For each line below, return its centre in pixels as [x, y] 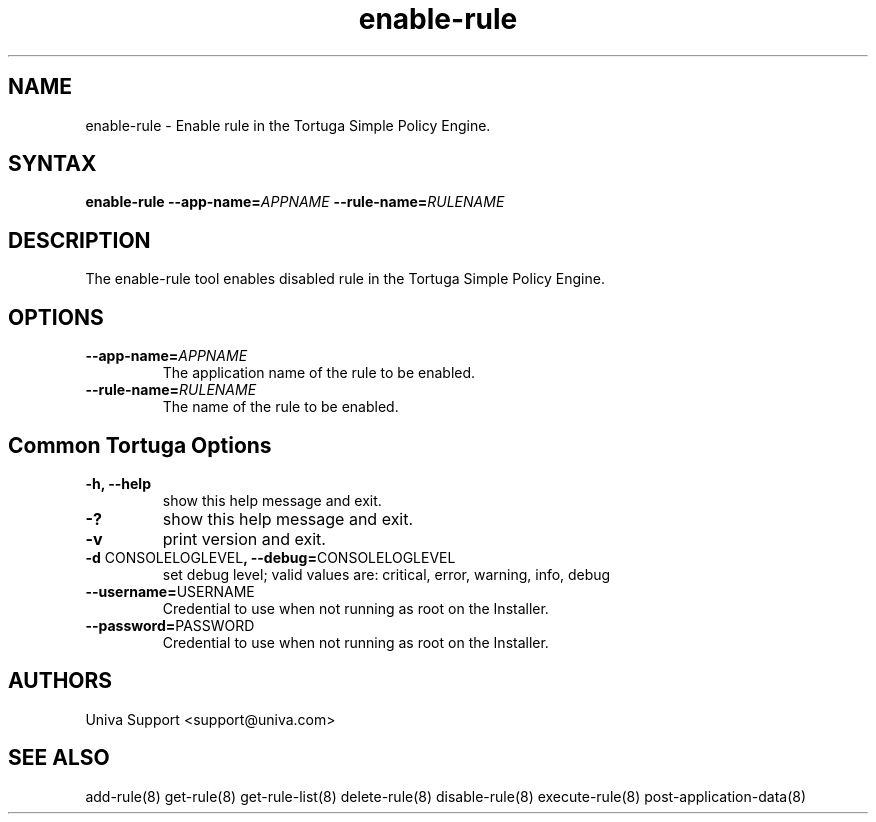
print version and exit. [244, 538]
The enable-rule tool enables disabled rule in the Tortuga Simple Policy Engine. [345, 279]
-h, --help [118, 483]
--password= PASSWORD [170, 625]
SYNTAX [52, 164]
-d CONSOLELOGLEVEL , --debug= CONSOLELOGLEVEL [270, 557]
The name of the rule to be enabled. [280, 407]
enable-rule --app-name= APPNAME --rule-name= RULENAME [295, 202]
